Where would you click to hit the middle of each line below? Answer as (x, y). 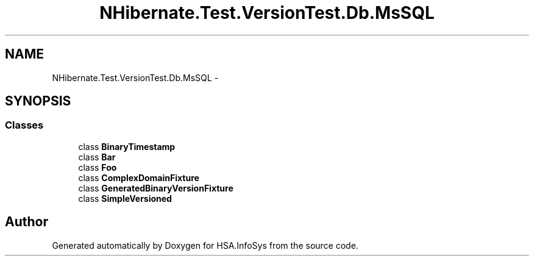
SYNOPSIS (38, 101)
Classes (24, 125)
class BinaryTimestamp (127, 146)
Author (27, 222)
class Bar (97, 157)
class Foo (98, 167)
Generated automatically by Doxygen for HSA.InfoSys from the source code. (205, 245)
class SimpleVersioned (125, 198)
